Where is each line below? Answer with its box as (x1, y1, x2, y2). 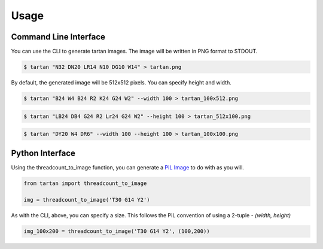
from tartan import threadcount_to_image (23, 180, 147, 187)
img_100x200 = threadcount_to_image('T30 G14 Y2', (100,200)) (23, 228, 210, 235)
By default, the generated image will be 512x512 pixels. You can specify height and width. (11, 79, 231, 86)
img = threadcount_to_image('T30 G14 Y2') (23, 196, 150, 204)
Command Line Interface (11, 32, 106, 42)
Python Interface (11, 148, 76, 158)
